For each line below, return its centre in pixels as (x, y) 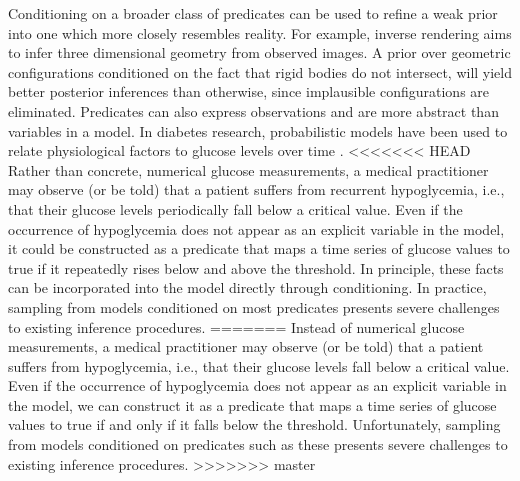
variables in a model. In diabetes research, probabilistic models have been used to (258, 130)
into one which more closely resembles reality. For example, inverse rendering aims (260, 32)
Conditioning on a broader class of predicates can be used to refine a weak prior (253, 13)
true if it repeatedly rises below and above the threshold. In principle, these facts (256, 267)
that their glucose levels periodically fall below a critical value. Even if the (235, 208)
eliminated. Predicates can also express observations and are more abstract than (253, 110)
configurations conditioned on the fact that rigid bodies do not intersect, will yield (260, 71)
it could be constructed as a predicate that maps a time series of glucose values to (259, 248)
